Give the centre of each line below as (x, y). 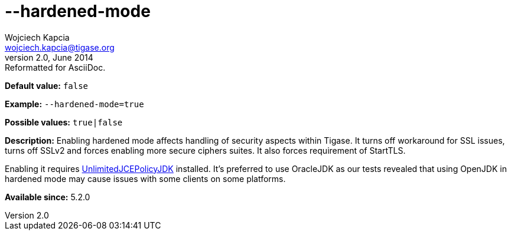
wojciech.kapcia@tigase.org (60, 47)
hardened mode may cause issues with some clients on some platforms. (145, 178)
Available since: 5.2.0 (48, 197)
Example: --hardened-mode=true (74, 104)
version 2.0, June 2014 (49, 57)
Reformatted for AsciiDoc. (55, 67)
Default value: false (47, 85)
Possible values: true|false (64, 122)
